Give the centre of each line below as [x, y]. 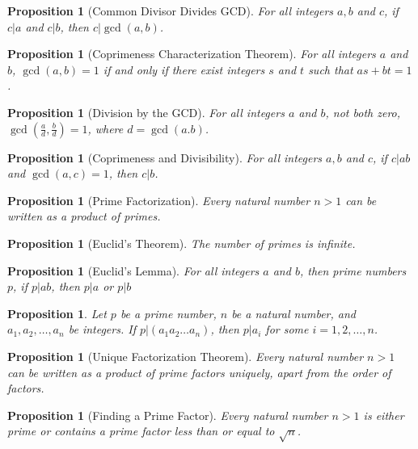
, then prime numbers [353, 270]
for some [287, 329]
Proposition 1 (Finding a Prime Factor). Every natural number [168, 415]
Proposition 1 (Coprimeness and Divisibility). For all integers [165, 157]
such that [331, 69]
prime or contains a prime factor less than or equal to [141, 431]
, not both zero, [363, 112]
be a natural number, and [294, 313]
